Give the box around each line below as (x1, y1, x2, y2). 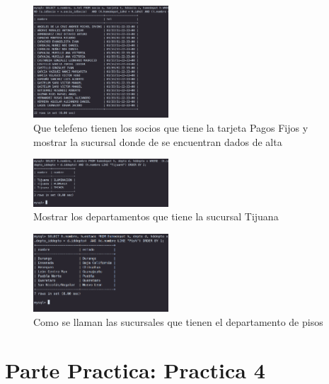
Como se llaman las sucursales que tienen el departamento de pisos (33, 314, 323, 329)
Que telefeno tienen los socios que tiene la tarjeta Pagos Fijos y (33, 120, 308, 135)
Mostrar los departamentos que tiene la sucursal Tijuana (33, 209, 279, 224)
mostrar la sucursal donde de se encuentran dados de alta (33, 134, 282, 149)
